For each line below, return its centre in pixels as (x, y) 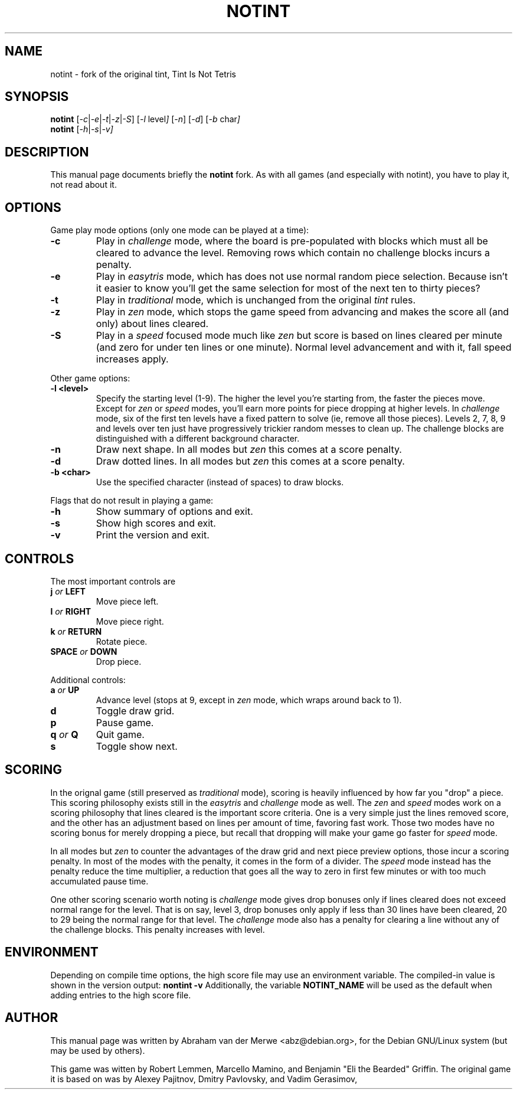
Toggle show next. (137, 746)
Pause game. (125, 722)
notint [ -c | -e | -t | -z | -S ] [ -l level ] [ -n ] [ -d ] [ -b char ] (145, 119)
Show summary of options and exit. (174, 512)
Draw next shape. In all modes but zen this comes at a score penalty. (249, 450)
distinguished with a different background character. (198, 439)
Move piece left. (127, 601)
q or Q (64, 734)
